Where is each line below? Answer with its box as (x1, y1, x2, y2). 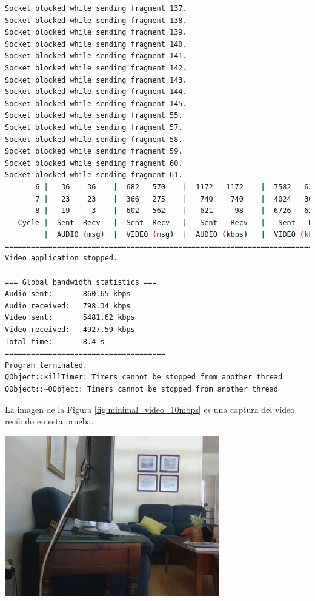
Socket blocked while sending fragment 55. (5, 111, 183, 120)
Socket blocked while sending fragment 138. (5, 16, 187, 25)
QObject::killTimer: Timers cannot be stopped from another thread (5, 373, 283, 382)
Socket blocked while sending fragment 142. (5, 63, 187, 72)
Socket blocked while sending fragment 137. (5, 4, 187, 13)
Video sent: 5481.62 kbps (5, 313, 135, 322)
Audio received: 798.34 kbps (5, 301, 131, 310)
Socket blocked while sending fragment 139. (5, 28, 187, 37)
